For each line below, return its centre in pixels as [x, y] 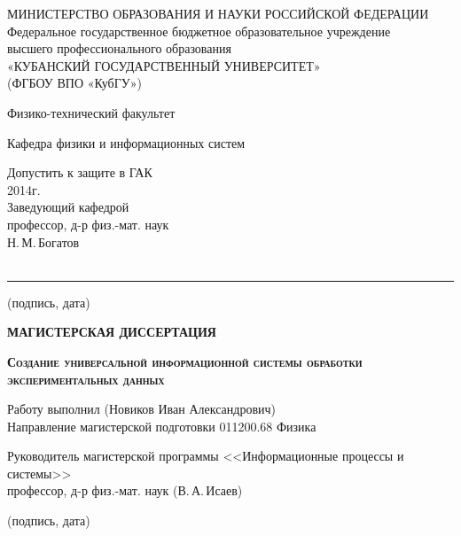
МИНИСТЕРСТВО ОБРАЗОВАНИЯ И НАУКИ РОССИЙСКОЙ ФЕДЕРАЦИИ [218, 13]
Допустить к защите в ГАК [80, 172]
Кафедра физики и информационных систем [126, 142]
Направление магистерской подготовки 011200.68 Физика [162, 426]
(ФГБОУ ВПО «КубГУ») [74, 83]
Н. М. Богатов [43, 241]
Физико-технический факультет [91, 112]
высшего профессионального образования [119, 48]
